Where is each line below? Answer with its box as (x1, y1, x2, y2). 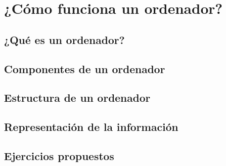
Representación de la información (4, 119, 179, 134)
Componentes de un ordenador (4, 61, 165, 76)
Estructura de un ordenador (4, 90, 150, 105)
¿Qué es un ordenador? (4, 32, 125, 47)
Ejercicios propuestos (4, 148, 114, 163)
